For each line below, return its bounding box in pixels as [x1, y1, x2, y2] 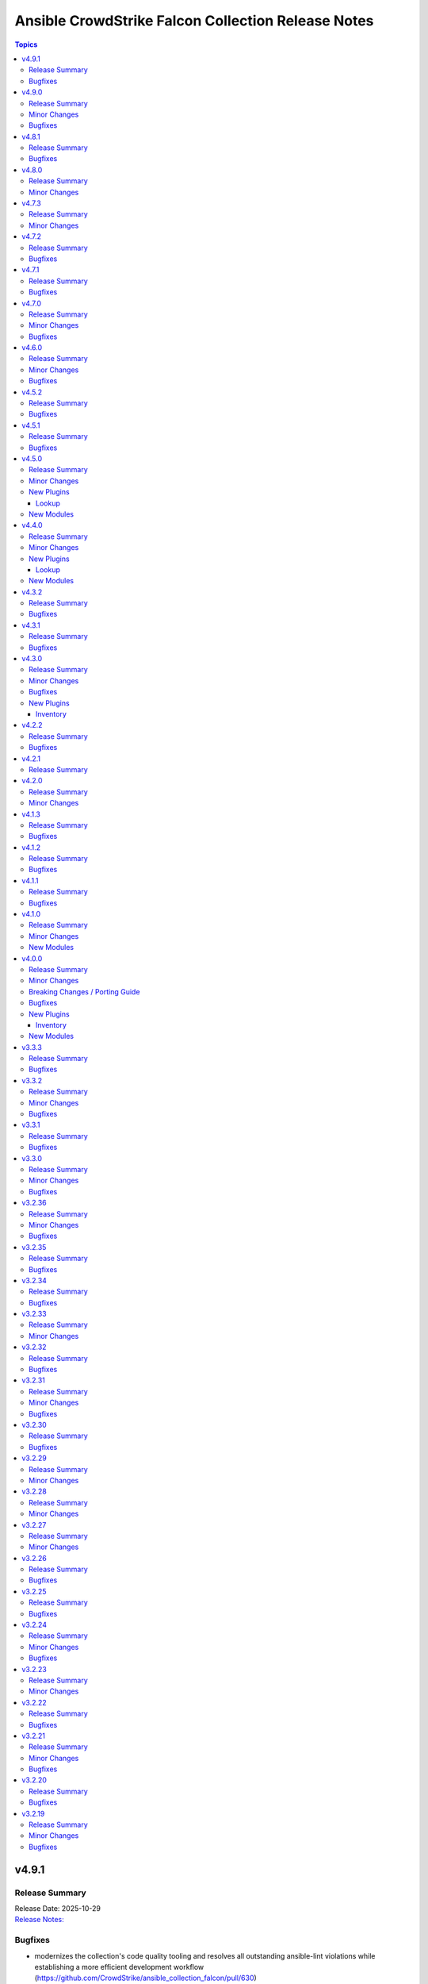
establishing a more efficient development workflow [34, 1962, 204, 1971]
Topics [14, 40, 38, 49]
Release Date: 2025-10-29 [14, 1903, 101, 1913]
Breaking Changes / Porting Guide [29, 986, 140, 996]
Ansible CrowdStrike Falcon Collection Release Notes [14, 12, 374, 29]
